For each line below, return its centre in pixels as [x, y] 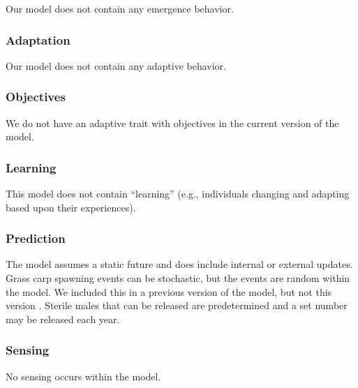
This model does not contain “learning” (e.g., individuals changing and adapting [178, 194]
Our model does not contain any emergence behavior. [120, 8]
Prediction [36, 238]
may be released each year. [63, 319]
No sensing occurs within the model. [83, 376]
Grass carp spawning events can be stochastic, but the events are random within [178, 278]
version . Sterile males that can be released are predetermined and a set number [177, 305]
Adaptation [38, 39]
